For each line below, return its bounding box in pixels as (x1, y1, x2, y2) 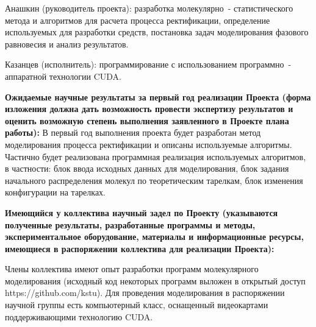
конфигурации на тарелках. (5, 186, 106, 199)
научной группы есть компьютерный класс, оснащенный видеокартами (5, 298, 268, 311)
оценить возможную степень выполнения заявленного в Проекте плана (5, 114, 289, 127)
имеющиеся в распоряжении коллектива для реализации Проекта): (5, 242, 275, 255)
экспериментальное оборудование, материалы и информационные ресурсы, (5, 230, 304, 243)
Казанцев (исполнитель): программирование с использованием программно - (5, 58, 292, 71)
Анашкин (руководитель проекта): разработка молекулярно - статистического (5, 2, 293, 14)
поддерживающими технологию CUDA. (5, 310, 153, 323)
